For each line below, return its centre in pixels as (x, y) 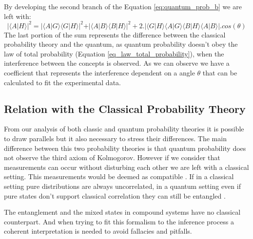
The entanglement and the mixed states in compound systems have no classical (122, 212)
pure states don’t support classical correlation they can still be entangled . (115, 195)
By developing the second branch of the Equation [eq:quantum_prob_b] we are (123, 6)
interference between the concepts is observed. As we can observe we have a (117, 63)
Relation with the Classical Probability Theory (125, 108)
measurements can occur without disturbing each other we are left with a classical (126, 167)
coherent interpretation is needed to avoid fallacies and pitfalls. (98, 231)
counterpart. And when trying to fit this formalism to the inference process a (119, 221)
